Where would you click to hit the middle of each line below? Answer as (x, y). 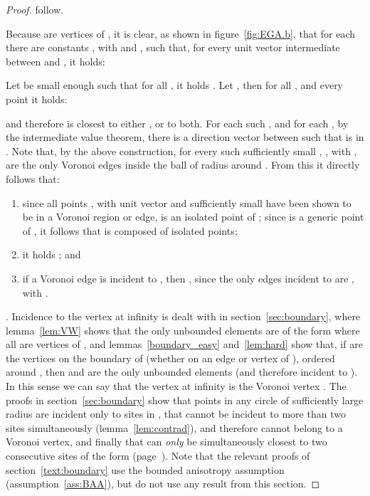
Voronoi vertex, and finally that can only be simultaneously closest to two (166, 442)
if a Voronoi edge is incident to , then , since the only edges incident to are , (188, 278)
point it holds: (37, 99)
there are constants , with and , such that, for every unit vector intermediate (173, 47)
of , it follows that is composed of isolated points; (130, 230)
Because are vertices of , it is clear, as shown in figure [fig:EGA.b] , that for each (181, 33)
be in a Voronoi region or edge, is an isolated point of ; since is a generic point (193, 217)
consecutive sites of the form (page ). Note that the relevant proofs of (158, 456)
